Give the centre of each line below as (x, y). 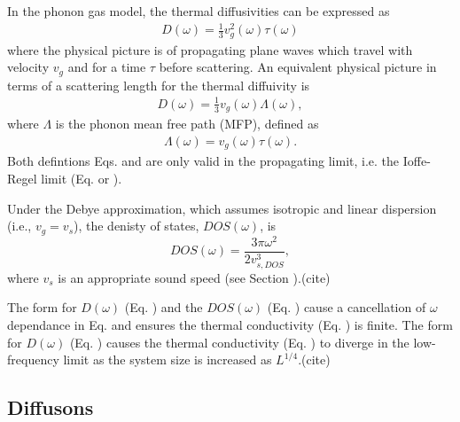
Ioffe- (417, 161)
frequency (33, 359)
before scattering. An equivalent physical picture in (298, 67)
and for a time (107, 67)
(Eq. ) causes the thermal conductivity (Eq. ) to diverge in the (239, 342)
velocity (28, 67)
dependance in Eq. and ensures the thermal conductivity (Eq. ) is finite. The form (230, 324)
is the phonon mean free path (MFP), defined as (187, 124)
